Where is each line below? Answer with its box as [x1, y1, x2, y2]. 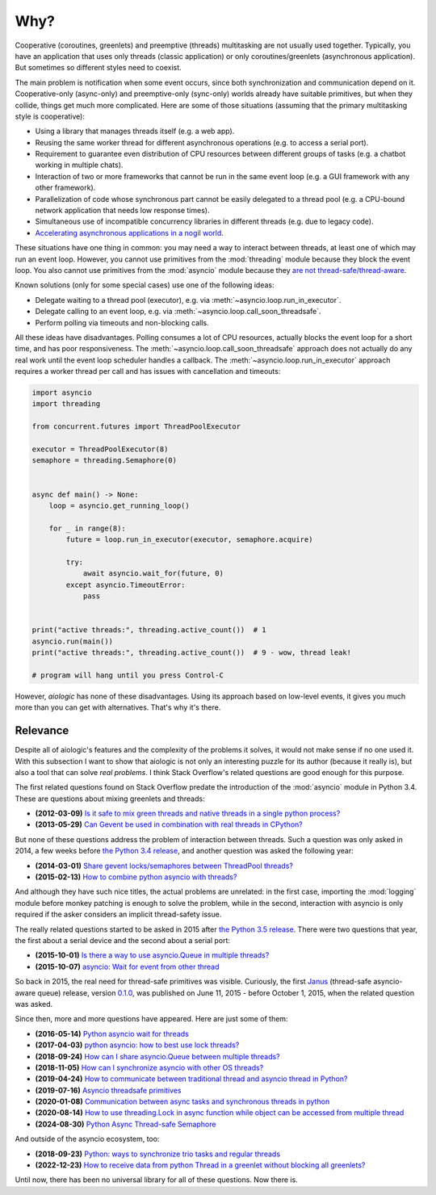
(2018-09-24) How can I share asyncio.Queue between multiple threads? [35, 1051, 280, 1061]
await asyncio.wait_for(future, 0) [82, 569, 224, 578]
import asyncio [31, 388, 92, 397]
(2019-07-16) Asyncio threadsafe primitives [35, 1085, 182, 1095]
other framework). [35, 182, 96, 193]
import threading [31, 400, 101, 409]
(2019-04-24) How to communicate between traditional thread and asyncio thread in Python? [35, 1074, 348, 1084]
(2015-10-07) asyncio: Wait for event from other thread [35, 962, 220, 971]
